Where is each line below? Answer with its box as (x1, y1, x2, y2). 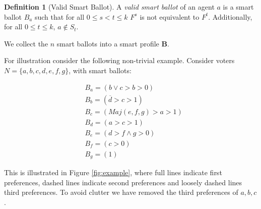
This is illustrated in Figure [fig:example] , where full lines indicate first (4, 167, 222, 178)
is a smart (223, 2, 254, 12)
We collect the (4, 38, 48, 48)
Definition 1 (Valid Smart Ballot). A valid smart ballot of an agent (4, 2, 215, 12)
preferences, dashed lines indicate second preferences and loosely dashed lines (4, 177, 242, 187)
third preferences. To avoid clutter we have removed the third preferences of (4, 187, 238, 197)
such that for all (34, 11, 85, 22)
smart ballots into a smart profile (56, 38, 159, 48)
